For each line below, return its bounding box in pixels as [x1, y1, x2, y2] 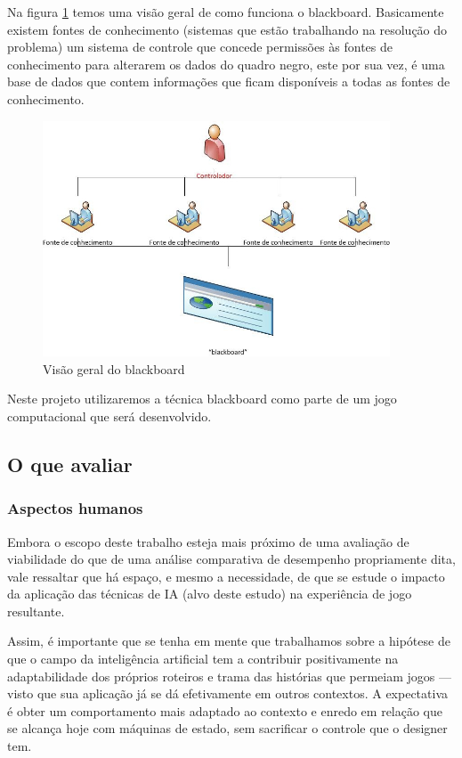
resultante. [7, 601, 65, 620]
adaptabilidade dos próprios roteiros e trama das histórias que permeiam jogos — [7, 666, 451, 685]
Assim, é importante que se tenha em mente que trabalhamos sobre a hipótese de [7, 632, 450, 650]
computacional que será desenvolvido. [7, 406, 212, 425]
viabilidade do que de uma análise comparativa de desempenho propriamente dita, [7, 550, 456, 568]
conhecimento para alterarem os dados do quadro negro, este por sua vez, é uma [7, 54, 445, 73]
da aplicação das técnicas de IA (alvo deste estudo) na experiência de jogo [7, 584, 412, 603]
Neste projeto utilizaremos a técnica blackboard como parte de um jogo [7, 389, 397, 408]
